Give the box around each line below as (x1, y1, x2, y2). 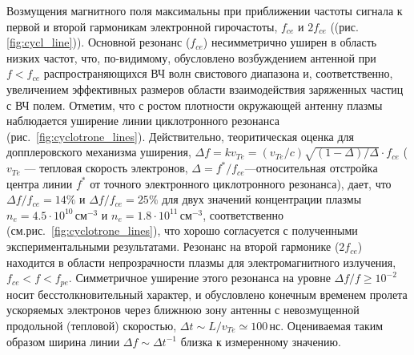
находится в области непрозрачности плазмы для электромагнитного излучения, (6, 253, 396, 270)
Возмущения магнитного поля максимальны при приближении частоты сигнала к (6, 2, 403, 18)
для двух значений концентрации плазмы (162, 191, 362, 208)
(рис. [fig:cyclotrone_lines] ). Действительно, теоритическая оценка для (6, 127, 354, 144)
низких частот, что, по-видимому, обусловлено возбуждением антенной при (6, 49, 376, 66)
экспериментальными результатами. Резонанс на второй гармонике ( (6, 238, 340, 255)
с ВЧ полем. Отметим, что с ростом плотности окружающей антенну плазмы (6, 96, 383, 113)
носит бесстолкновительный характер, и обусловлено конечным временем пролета (6, 285, 408, 302)
